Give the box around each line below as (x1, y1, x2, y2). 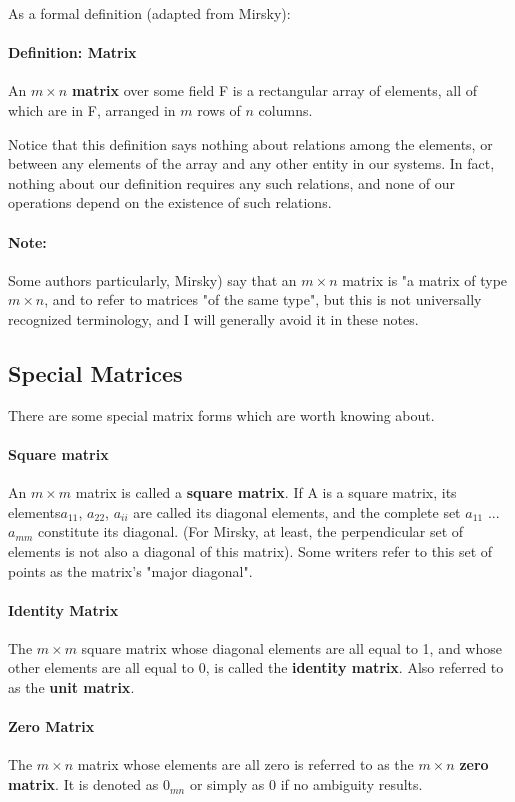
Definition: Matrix (8, 42, 137, 63)
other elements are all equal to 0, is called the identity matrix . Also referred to (8, 657, 504, 678)
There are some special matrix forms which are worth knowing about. (8, 404, 435, 425)
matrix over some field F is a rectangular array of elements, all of (71, 80, 477, 101)
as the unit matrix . (8, 677, 135, 698)
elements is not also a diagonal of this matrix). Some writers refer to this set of (8, 540, 493, 561)
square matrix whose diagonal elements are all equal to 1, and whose (81, 637, 502, 658)
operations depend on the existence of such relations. (8, 192, 332, 213)
